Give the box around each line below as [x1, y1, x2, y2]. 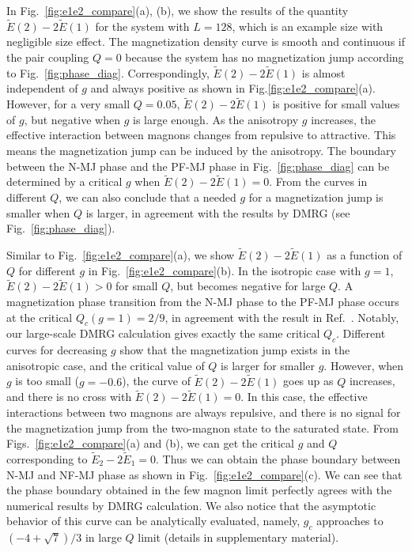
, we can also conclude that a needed [59, 189, 236, 205]
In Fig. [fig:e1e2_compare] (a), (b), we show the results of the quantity [6, 2, 349, 18]
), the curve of [122, 372, 191, 389]
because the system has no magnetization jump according [125, 49, 404, 65]
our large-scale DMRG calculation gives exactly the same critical [6, 325, 320, 342]
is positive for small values [272, 96, 400, 112]
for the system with [95, 17, 190, 34]
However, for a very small [6, 96, 130, 112]
